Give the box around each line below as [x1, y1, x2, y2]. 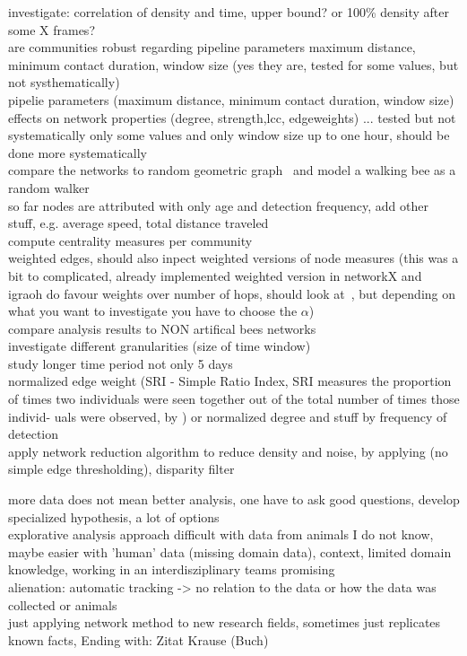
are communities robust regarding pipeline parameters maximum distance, [8, 38, 416, 57]
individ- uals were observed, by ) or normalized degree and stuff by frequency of [8, 407, 447, 425]
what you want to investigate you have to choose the [8, 302, 298, 320]
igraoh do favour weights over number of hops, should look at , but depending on [8, 284, 456, 302]
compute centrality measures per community [8, 231, 253, 249]
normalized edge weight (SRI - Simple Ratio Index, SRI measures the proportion [8, 372, 452, 390]
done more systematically [8, 143, 147, 162]
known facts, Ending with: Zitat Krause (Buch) [8, 630, 269, 649]
